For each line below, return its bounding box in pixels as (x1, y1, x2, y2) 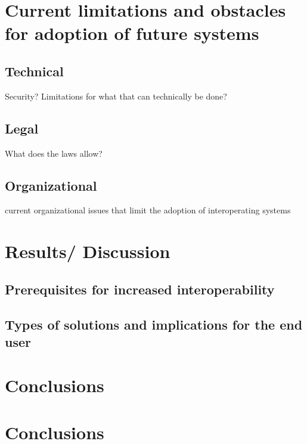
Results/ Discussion (5, 239, 170, 263)
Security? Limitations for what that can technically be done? (5, 89, 227, 102)
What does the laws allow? (5, 147, 103, 159)
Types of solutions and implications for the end (5, 315, 303, 333)
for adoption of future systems (5, 21, 259, 45)
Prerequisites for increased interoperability (5, 280, 275, 298)
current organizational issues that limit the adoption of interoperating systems (5, 204, 291, 216)
